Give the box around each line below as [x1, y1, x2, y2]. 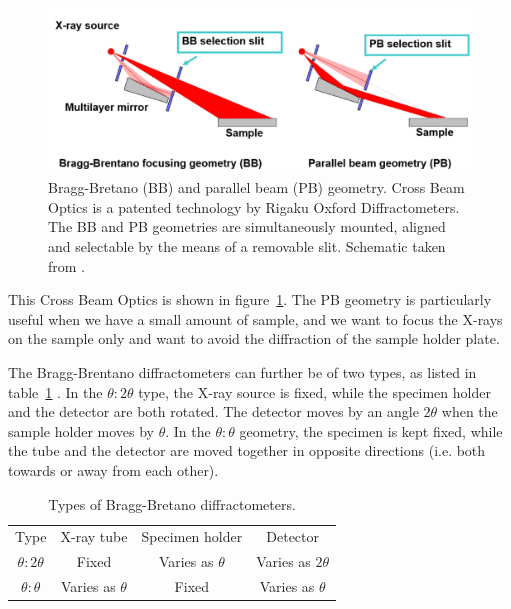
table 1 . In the [8, 381, 103, 402]
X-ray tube [60, 526, 128, 547]
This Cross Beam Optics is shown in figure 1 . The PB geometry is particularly [8, 289, 492, 310]
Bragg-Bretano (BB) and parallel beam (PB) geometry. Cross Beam [48, 177, 465, 198]
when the [441, 401, 498, 422]
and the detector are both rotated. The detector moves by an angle [8, 401, 419, 422]
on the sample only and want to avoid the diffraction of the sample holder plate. [8, 328, 500, 349]
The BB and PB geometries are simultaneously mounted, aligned [48, 216, 446, 237]
